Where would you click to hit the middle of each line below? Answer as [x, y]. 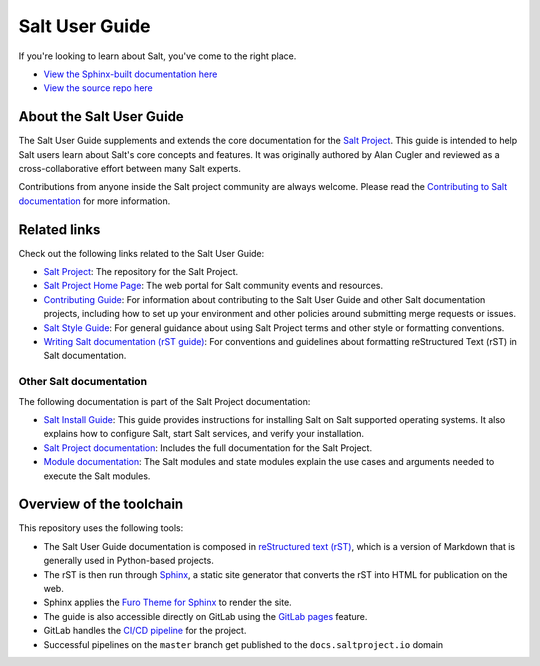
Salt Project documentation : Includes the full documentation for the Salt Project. [208, 447]
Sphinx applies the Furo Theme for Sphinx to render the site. [167, 602]
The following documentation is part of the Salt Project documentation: [164, 401]
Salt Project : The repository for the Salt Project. [141, 272]
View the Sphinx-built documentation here [130, 74]
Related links [59, 229]
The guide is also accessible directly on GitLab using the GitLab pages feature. [205, 616]
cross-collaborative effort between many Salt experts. [130, 169]
